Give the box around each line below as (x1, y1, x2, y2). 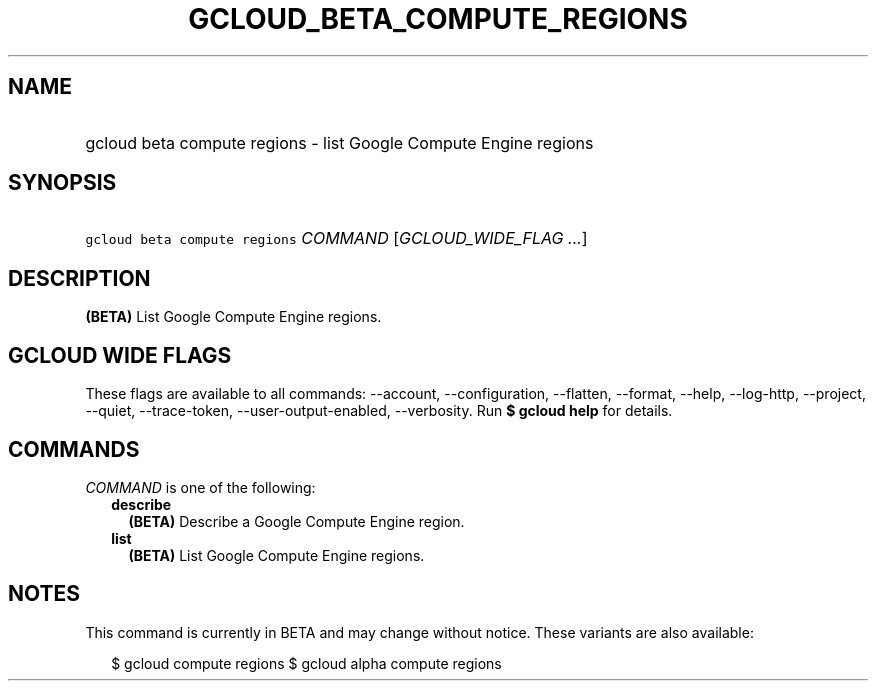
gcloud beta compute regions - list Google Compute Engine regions (85, 132, 594, 153)
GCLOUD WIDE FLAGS (8, 342, 232, 368)
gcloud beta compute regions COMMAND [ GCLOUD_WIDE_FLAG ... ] (85, 228, 588, 249)
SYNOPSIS (8, 170, 117, 196)
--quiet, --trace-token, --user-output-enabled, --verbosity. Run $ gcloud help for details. (85, 402, 673, 420)
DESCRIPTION (8, 265, 151, 291)
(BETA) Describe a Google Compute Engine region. (128, 512, 465, 530)
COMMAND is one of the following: (85, 478, 316, 496)
